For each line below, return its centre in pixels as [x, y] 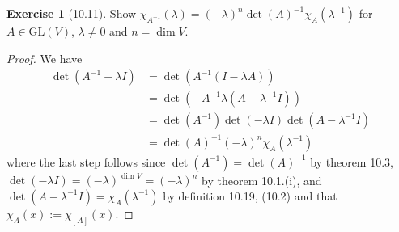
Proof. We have [45, 58]
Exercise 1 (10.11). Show [72, 13]
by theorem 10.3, [352, 161]
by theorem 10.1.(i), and [262, 180]
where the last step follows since [86, 161]
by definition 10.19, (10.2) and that [250, 195]
